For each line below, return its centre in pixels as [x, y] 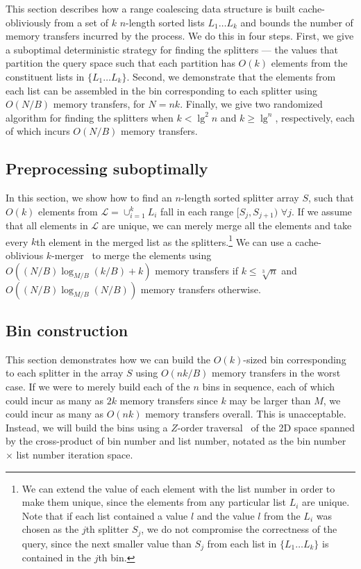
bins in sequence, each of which [269, 387]
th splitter [107, 529]
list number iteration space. [75, 454]
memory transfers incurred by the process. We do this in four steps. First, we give [180, 36]
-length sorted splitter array [240, 198]
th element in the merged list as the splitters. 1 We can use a [164, 240]
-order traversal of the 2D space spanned [266, 427]
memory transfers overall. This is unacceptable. [246, 414]
